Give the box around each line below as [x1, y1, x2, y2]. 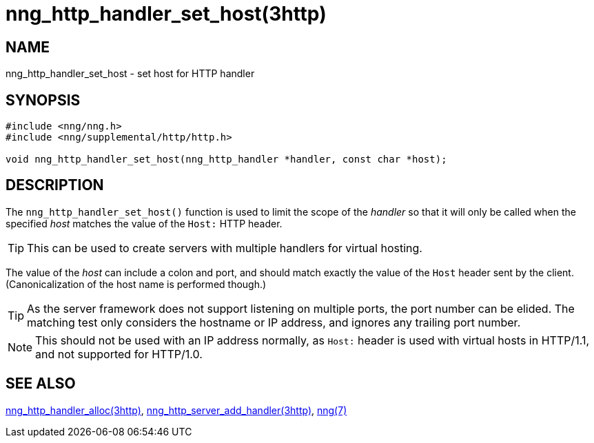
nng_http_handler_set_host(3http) [6, 2, 327, 25]
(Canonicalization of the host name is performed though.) [6, 278, 267, 290]
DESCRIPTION [6, 176, 104, 194]
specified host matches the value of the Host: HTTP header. [6, 217, 283, 229]
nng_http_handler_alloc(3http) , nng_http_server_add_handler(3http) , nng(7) [6, 404, 347, 416]
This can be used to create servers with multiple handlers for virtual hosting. [27, 240, 422, 255]
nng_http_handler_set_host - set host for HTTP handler [6, 68, 255, 80]
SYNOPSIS [6, 91, 81, 109]
